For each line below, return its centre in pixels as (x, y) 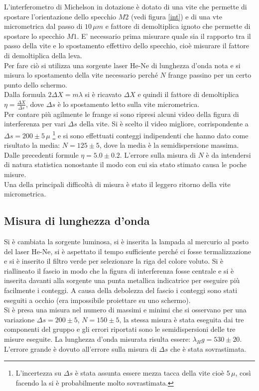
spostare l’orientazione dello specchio (60, 16)
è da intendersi (228, 154)
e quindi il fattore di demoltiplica (188, 94)
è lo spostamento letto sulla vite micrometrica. (129, 104)
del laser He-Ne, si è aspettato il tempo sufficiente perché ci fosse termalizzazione (128, 251)
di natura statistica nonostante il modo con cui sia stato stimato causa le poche (126, 164)
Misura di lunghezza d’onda (77, 221)
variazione (19, 319)
